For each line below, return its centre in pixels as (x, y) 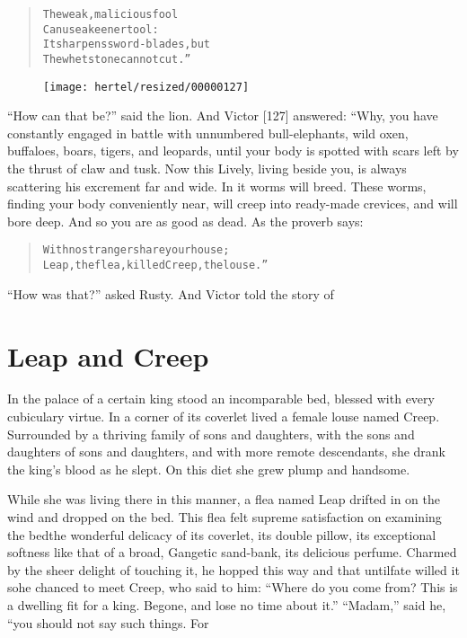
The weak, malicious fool (110, 14)
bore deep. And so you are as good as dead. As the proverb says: (185, 221)
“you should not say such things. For (108, 622)
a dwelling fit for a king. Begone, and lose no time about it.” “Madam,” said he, (227, 605)
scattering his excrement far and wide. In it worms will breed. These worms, (217, 186)
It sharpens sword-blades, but (126, 44)
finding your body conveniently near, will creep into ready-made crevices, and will (233, 204)
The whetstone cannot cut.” (117, 59)
